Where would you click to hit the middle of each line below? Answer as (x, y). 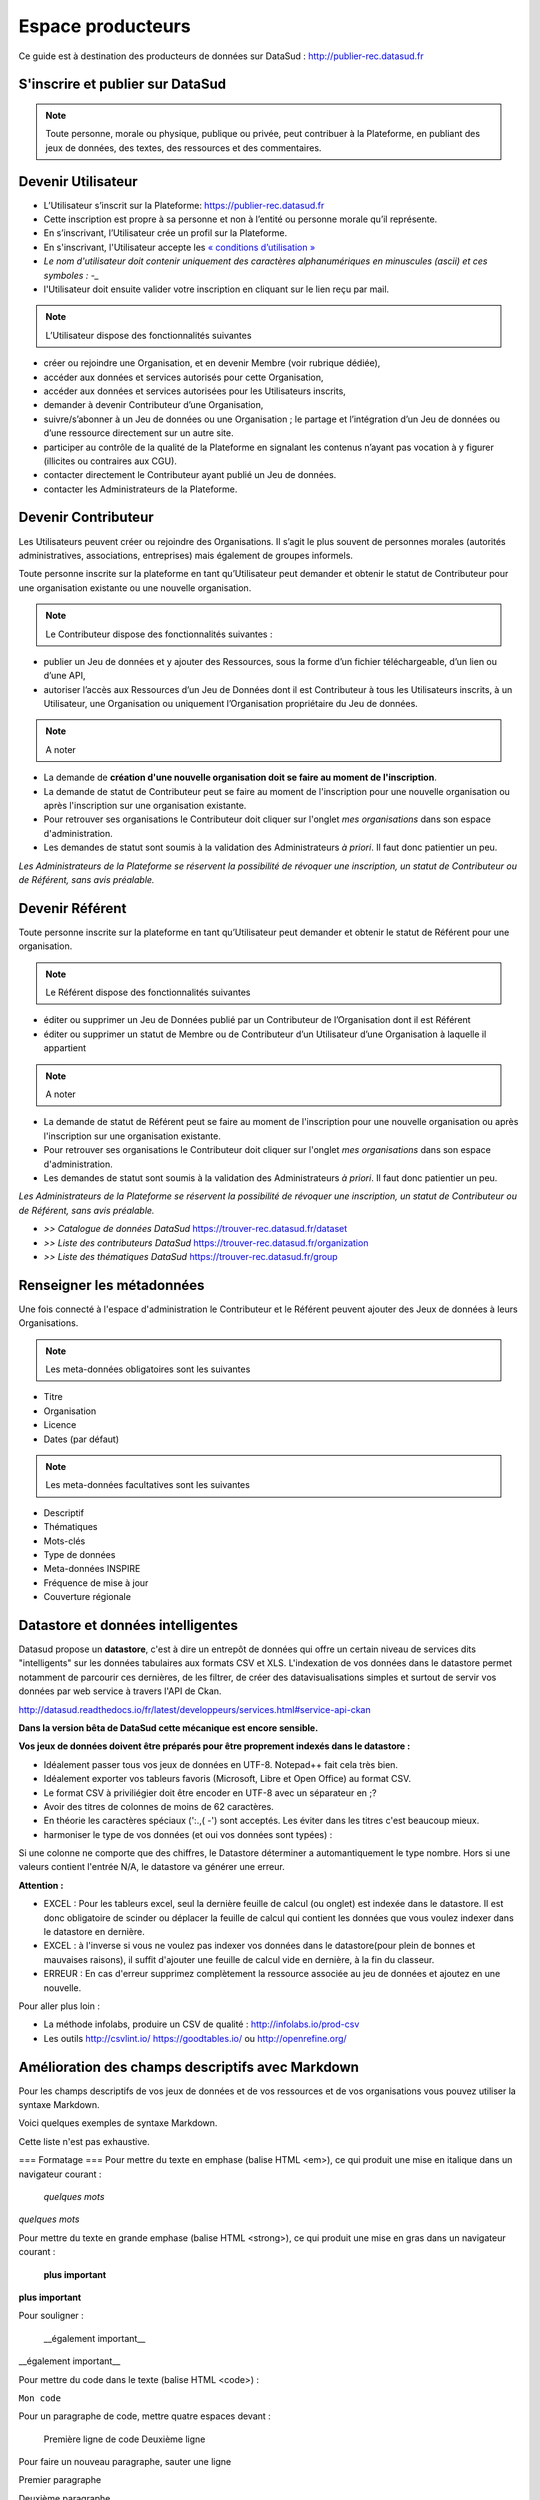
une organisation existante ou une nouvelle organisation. (135, 587)
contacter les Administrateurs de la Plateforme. (140, 489)
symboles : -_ (71, 275)
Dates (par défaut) (81, 1439)
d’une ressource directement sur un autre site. (138, 433)
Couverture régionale (87, 1597)
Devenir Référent (72, 908)
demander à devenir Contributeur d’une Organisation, (153, 405)
